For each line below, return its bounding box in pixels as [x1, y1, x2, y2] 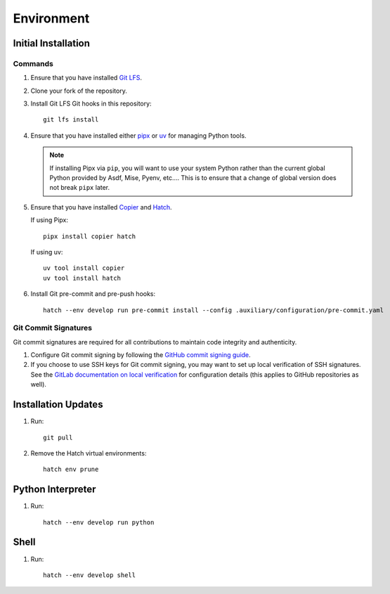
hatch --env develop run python [43, 518, 155, 527]
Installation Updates [13, 399, 103, 411]
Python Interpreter [13, 484, 96, 496]
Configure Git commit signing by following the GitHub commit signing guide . [30, 351, 251, 359]
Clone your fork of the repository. [30, 86, 128, 95]
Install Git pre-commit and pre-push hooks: [30, 290, 156, 298]
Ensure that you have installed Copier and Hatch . [30, 202, 172, 211]
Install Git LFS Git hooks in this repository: [30, 99, 152, 108]
